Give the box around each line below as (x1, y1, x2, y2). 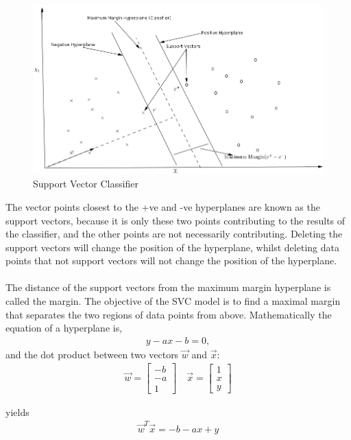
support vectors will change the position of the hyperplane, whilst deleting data (5, 240, 339, 254)
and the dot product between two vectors (5, 347, 179, 361)
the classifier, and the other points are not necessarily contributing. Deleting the (5, 227, 343, 241)
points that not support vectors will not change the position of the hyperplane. (5, 253, 337, 268)
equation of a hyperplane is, (5, 321, 123, 335)
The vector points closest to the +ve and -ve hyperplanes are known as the (5, 199, 320, 213)
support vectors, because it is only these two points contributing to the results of (5, 213, 346, 227)
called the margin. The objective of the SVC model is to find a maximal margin (5, 294, 341, 308)
